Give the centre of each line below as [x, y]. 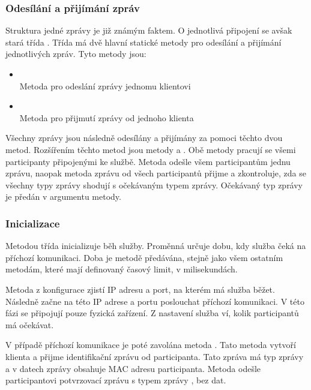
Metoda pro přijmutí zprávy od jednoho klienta [107, 117]
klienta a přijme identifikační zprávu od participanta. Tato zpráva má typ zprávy [155, 356]
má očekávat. [30, 324]
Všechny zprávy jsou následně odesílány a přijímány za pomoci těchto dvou [144, 138]
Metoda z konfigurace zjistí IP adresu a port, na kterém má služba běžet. [140, 289]
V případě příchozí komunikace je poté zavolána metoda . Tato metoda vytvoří [151, 345]
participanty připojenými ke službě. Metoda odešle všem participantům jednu [148, 161]
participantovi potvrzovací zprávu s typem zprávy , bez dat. [116, 380]
